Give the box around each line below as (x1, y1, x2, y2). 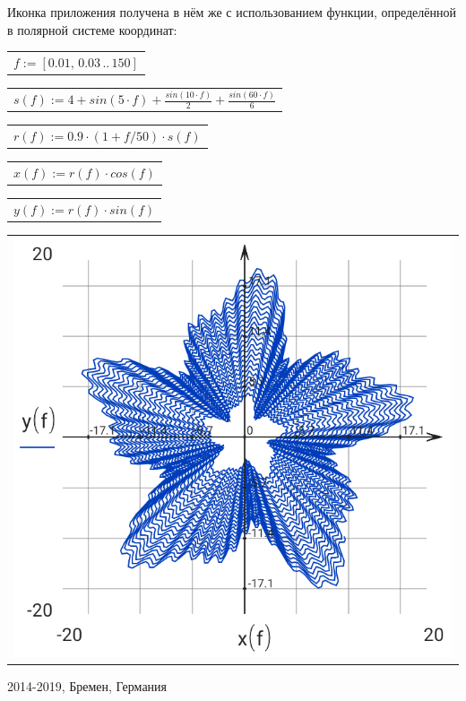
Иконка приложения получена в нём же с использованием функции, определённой (7, 3, 457, 21)
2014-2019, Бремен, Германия (7, 677, 168, 696)
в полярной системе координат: (7, 20, 177, 39)
